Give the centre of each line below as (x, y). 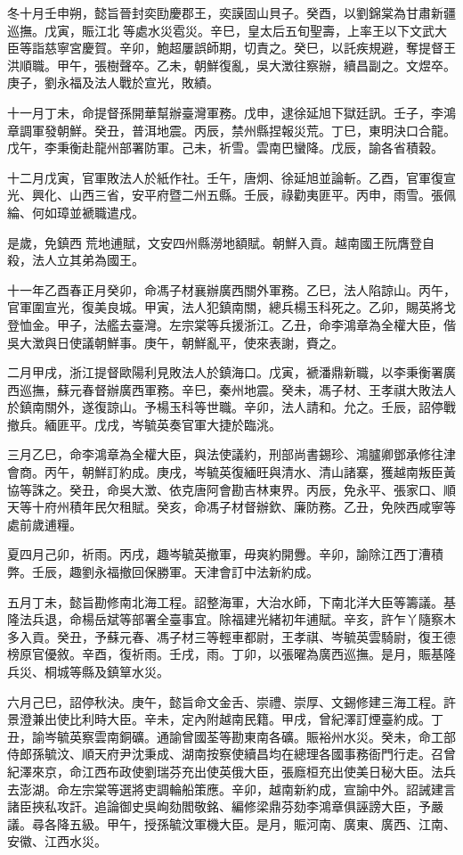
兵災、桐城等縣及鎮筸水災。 (88, 671)
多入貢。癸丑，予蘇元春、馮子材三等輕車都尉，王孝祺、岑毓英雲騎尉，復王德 (231, 636)
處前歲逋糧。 (45, 524)
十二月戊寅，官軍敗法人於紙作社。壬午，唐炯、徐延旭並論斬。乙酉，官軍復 (225, 177)
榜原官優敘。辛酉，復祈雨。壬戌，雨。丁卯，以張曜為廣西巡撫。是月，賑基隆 (231, 654)
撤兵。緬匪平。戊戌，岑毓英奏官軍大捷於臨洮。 (144, 424)
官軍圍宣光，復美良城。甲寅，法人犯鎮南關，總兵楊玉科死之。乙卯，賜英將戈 (231, 307)
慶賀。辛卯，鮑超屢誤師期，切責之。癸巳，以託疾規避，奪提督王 (268, 48)
